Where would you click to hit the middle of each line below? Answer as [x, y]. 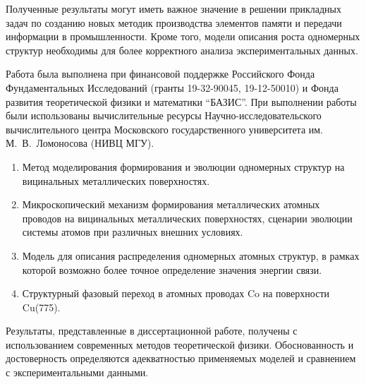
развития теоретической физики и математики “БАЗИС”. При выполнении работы [181, 101]
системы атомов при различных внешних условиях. [133, 232]
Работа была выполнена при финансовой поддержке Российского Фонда [160, 74]
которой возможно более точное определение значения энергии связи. [172, 269]
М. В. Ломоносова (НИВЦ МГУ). [80, 143]
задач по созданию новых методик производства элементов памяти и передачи [174, 22]
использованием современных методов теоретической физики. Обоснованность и [180, 344]
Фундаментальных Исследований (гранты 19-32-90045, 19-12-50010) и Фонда [172, 87]
